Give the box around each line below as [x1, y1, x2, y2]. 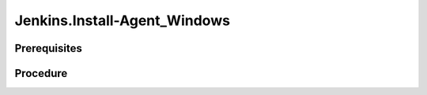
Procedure [14, 67, 68, 80]
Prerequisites [14, 42, 82, 55]
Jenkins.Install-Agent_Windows [14, 12, 231, 29]
